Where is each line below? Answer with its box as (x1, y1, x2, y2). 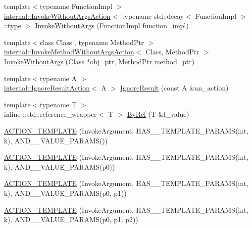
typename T (40, 99, 77, 109)
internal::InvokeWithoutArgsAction (4, 10, 111, 21)
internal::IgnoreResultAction (4, 83, 90, 93)
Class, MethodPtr (146, 46, 200, 57)
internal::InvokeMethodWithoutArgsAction (4, 46, 134, 57)
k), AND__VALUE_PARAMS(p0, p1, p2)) (4, 214, 138, 225)
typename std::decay (122, 10, 184, 21)
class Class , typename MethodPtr (40, 37, 144, 47)
